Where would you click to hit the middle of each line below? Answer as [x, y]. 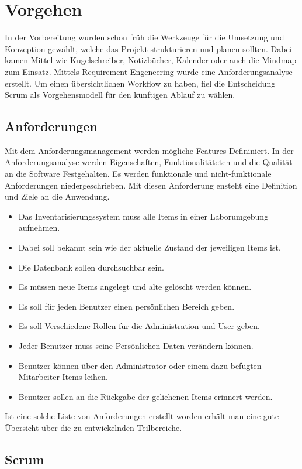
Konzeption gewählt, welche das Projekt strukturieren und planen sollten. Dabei [148, 48]
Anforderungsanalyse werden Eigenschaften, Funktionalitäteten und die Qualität [149, 162]
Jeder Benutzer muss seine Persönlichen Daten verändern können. [136, 346]
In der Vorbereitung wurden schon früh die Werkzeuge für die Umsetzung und [145, 37]
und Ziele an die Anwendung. [57, 196]
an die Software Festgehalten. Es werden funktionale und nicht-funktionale [138, 174]
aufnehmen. [39, 227]
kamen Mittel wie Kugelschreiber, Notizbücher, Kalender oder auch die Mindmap [151, 60]
